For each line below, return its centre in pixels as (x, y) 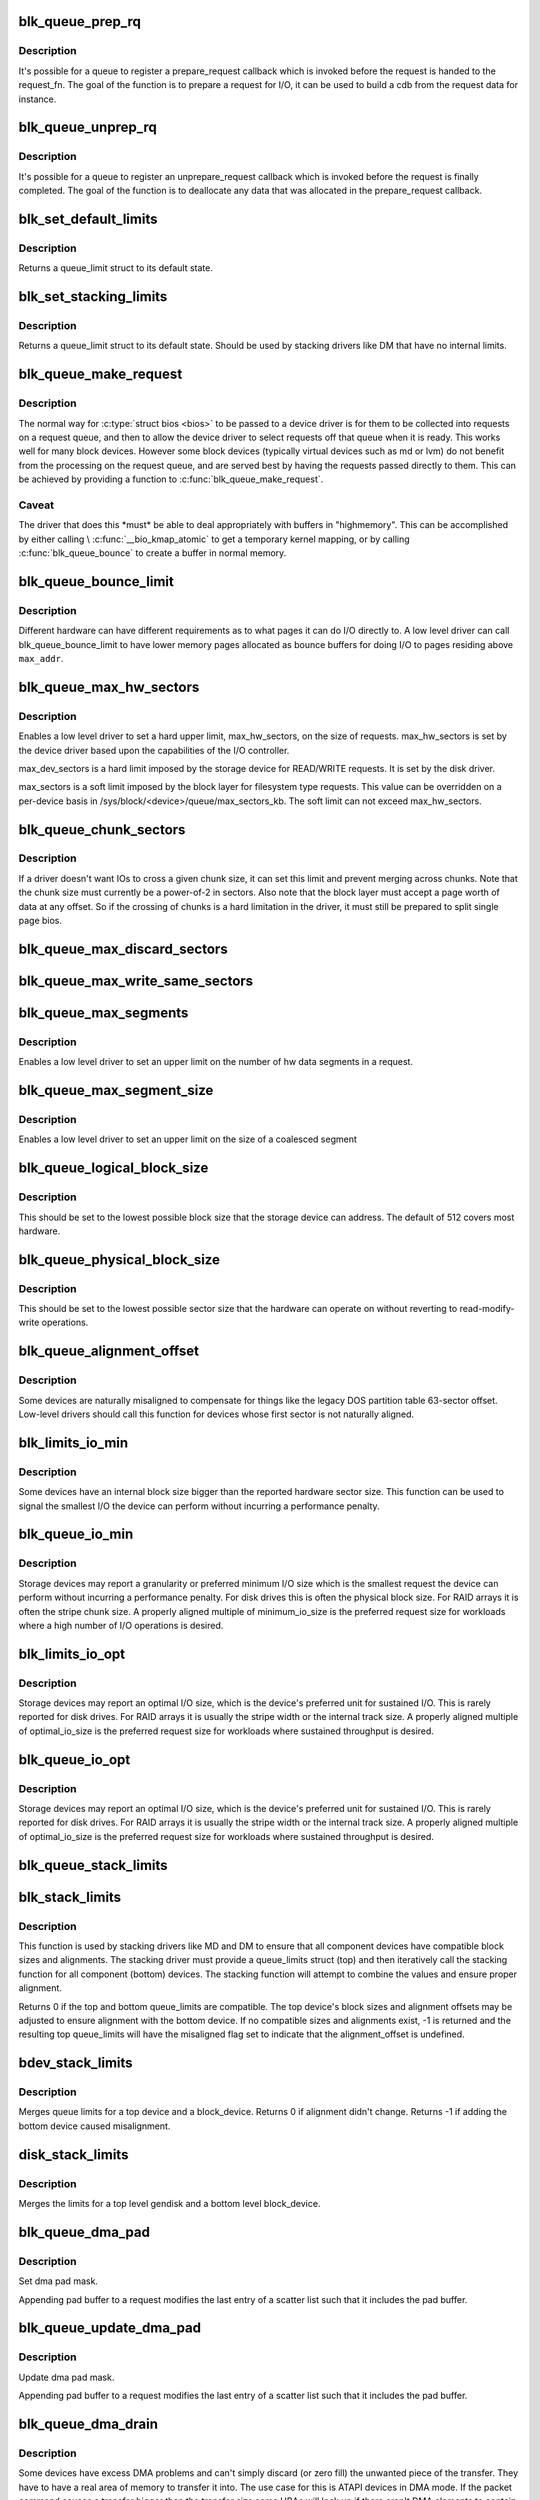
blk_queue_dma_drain (88, 2423)
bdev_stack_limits (76, 2063)
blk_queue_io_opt (74, 1759)
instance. (37, 99)
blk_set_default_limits (88, 218)
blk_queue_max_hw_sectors (109, 686)
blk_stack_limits (70, 1896)
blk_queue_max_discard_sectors (123, 948)
